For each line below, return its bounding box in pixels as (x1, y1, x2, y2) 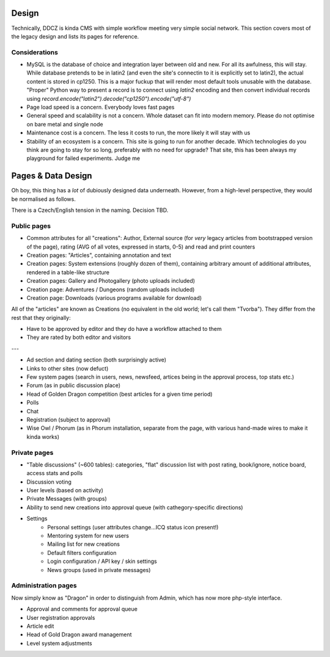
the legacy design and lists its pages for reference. (11, 32, 139, 40)
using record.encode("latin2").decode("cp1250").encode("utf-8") (26, 95, 191, 102)
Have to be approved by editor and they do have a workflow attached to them (26, 325, 222, 333)
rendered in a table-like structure (26, 269, 110, 276)
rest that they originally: (11, 314, 71, 321)
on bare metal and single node (26, 120, 103, 128)
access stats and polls (26, 470, 83, 477)
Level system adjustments (26, 639, 92, 647)
